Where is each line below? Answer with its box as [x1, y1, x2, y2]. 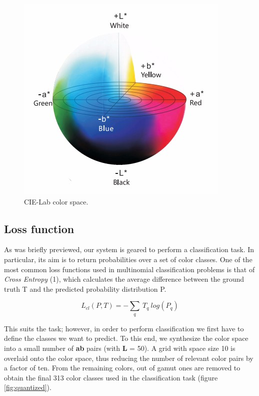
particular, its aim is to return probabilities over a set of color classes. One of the [4, 254, 252, 264]
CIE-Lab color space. [24, 196, 88, 207]
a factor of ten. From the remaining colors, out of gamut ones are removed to [4, 362, 240, 373]
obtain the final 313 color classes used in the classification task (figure [4, 372, 218, 382]
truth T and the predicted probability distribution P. [4, 283, 166, 294]
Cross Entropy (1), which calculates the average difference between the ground [4, 274, 244, 284]
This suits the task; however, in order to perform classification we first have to [4, 323, 244, 333]
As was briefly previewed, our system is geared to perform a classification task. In [4, 244, 254, 255]
